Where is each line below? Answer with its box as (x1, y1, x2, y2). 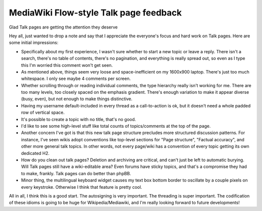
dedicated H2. (21, 150, 49, 156)
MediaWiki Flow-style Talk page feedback (9, 7, 182, 18)
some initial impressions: (9, 40, 59, 45)
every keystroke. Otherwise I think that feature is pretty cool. (21, 184, 143, 190)
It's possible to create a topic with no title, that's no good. (21, 116, 136, 122)
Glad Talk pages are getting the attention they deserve (9, 24, 118, 30)
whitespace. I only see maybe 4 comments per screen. (21, 75, 131, 82)
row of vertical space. (21, 109, 65, 116)
